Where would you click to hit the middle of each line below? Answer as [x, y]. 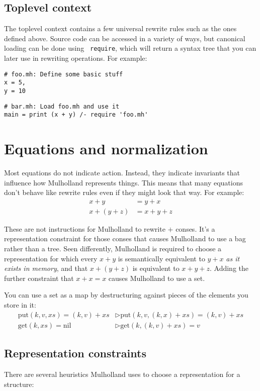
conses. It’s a [195, 228]
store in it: [20, 305]
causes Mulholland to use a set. [157, 278]
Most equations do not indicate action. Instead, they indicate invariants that [122, 173]
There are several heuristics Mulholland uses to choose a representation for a [122, 374]
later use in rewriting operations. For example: [76, 58]
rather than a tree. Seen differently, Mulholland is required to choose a [113, 249]
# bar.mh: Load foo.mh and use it [62, 106]
